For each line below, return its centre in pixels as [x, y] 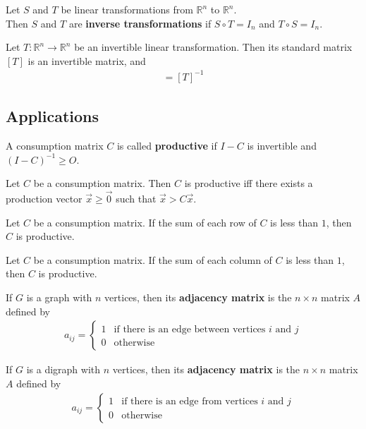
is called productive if [167, 146]
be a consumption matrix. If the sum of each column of [153, 259]
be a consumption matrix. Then [102, 183]
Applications [53, 116]
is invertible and [282, 146]
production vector [44, 199]
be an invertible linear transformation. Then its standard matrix [213, 47]
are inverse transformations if [140, 23]
